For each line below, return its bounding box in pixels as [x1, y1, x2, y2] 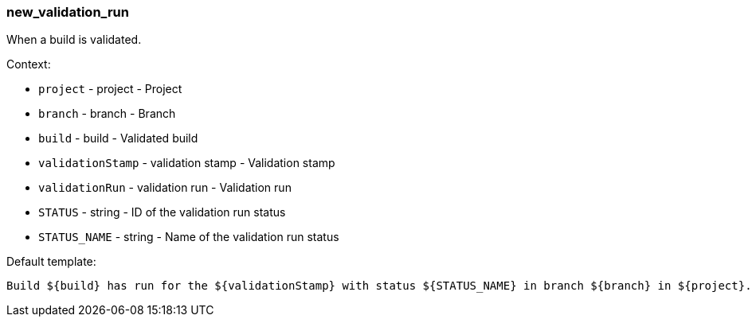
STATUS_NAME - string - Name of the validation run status [38, 230, 339, 244]
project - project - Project [38, 82, 182, 96]
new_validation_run [6, 4, 129, 20]
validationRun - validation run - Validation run [38, 181, 292, 195]
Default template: [6, 255, 96, 269]
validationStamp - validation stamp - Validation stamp [38, 156, 335, 170]
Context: [6, 57, 51, 72]
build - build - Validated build [38, 131, 198, 146]
